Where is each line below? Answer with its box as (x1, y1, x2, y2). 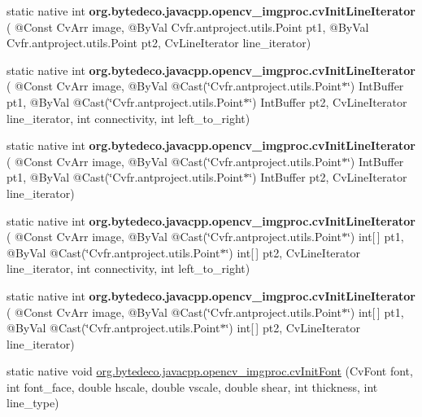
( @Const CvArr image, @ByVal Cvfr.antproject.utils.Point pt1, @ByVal (7, 18, 369, 35)
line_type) (7, 394, 59, 411)
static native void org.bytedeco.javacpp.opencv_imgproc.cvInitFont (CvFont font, (7, 362, 413, 380)
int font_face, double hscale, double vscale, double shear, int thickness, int (7, 378, 378, 395)
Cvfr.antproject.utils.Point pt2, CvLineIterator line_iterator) (7, 34, 311, 51)
